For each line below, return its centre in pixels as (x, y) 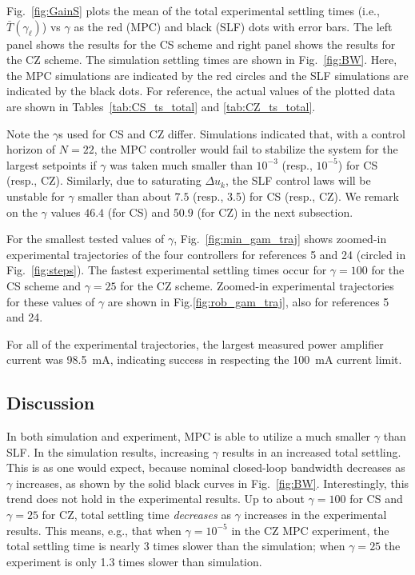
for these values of (51, 301)
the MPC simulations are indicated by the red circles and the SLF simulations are (207, 75)
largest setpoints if (52, 164)
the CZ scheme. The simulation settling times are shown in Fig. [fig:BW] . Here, (202, 60)
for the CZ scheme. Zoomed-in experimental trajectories (257, 285)
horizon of (31, 149)
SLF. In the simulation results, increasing (108, 451)
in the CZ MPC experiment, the (310, 530)
